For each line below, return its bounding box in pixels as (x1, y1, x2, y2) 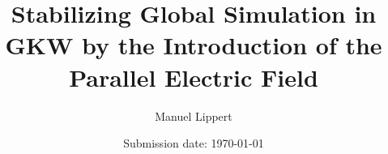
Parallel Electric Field (69, 60, 318, 93)
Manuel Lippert (155, 107, 232, 124)
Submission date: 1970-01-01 (123, 135, 264, 152)
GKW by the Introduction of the (5, 28, 382, 62)
